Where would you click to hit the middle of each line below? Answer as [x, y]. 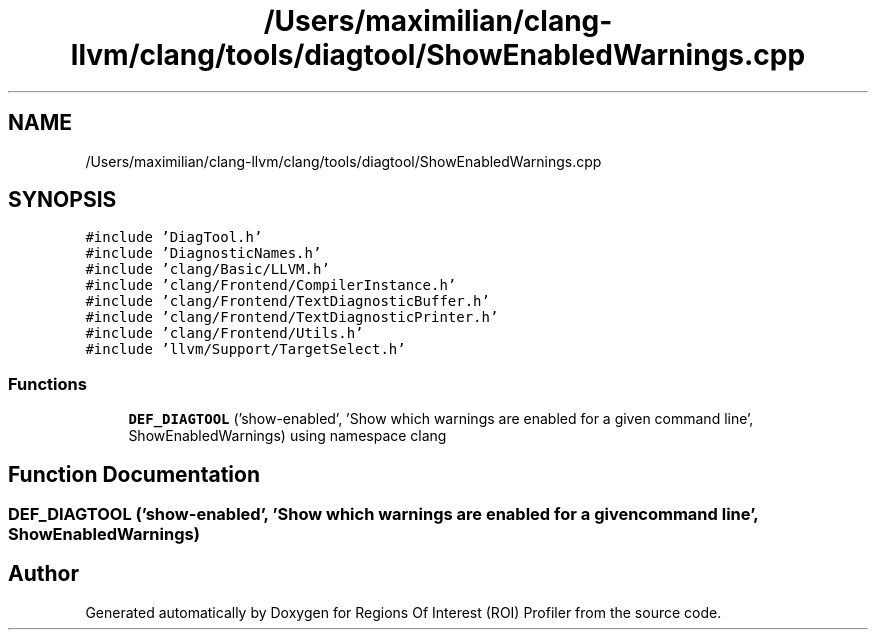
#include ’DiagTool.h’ [174, 237]
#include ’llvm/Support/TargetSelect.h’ [245, 349]
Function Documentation [134, 474]
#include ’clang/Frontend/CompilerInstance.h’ [271, 285]
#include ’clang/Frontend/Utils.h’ [224, 333]
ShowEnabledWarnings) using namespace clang [287, 436]
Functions [47, 383]
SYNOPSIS [62, 200]
